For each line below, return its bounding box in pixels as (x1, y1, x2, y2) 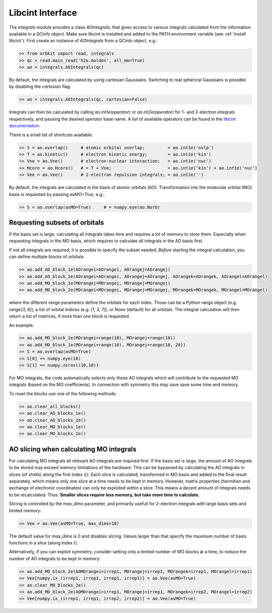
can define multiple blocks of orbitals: (9, 254, 85, 260)
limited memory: (9, 508, 42, 513)
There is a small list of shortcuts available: (9, 132, 93, 138)
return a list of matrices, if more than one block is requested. (9, 314, 131, 319)
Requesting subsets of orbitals (9, 218, 104, 227)
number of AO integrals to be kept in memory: (9, 556, 101, 561)
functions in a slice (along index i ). (9, 540, 78, 545)
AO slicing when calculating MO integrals (9, 445, 137, 453)
